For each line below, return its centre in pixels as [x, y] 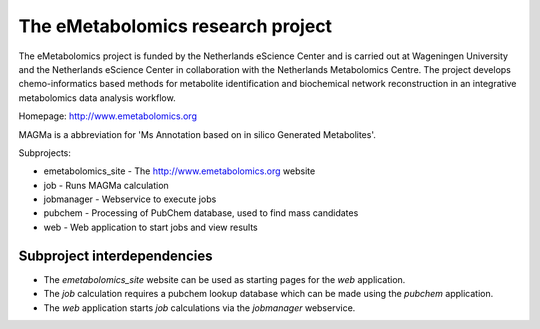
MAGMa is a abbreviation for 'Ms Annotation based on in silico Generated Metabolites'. [197, 134]
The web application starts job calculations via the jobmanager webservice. [199, 307]
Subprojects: [45, 152]
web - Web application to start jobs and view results [151, 227]
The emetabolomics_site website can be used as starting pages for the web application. [224, 279]
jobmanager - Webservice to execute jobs [130, 199]
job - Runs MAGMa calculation [106, 185]
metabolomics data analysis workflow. [97, 97]
